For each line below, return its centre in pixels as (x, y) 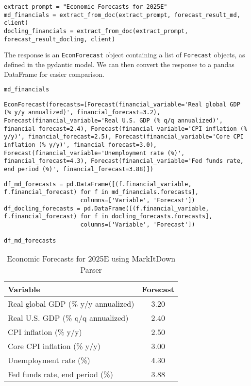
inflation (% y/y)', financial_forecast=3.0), (80, 145)
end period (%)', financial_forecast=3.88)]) (79, 169)
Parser (91, 269)
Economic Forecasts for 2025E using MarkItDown (91, 258)
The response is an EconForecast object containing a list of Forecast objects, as (125, 55)
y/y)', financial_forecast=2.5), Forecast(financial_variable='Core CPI (124, 137)
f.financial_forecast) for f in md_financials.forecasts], (101, 192)
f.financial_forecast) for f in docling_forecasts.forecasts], (108, 217)
